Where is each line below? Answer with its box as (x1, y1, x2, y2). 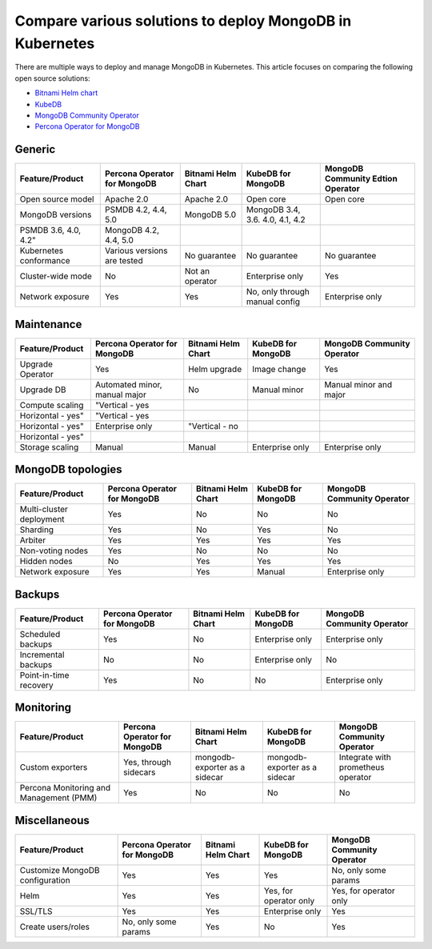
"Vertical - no (188, 420, 239, 431)
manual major (94, 389, 147, 400)
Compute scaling (19, 399, 84, 410)
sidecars (122, 767, 156, 778)
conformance (19, 255, 71, 266)
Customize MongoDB (19, 864, 100, 875)
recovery (19, 679, 54, 691)
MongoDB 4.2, (105, 225, 160, 236)
